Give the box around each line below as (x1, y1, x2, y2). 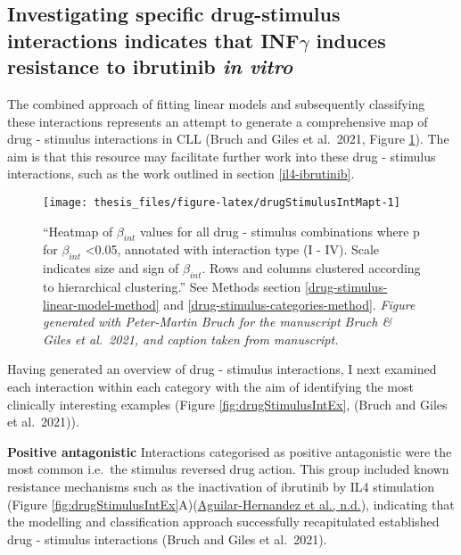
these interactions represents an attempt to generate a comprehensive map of (7, 112, 428, 130)
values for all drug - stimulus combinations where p (140, 221, 420, 240)
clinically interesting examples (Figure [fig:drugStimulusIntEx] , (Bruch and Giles (7, 394, 448, 413)
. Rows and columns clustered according (202, 259, 421, 277)
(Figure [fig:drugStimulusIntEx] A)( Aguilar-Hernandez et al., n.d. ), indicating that (7, 494, 455, 513)
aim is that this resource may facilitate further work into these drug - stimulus (7, 146, 436, 165)
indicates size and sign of (43, 259, 179, 277)
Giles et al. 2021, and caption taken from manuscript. (43, 329, 339, 348)
